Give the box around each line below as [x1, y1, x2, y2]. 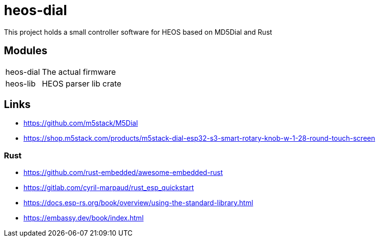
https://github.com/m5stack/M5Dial [23, 119, 138, 128]
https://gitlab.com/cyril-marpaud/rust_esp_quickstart [23, 183, 194, 192]
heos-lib [5, 78, 36, 88]
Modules [4, 44, 47, 57]
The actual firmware [42, 66, 116, 77]
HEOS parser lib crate [42, 78, 122, 88]
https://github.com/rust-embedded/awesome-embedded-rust [23, 168, 223, 177]
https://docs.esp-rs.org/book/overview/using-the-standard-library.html [23, 198, 253, 207]
